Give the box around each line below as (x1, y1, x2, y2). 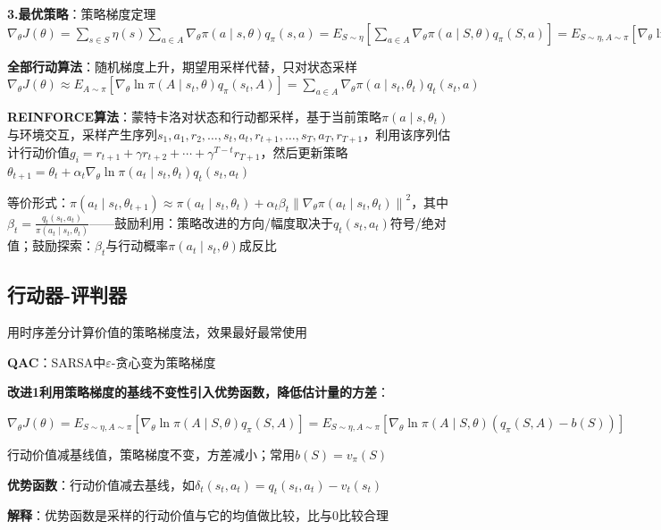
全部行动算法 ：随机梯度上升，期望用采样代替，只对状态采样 (7, 56, 357, 75)
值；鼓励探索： (7, 236, 95, 255)
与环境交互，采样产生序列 (7, 124, 157, 143)
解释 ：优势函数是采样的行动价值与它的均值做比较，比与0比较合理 (7, 506, 389, 525)
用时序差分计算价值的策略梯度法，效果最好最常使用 (7, 323, 307, 341)
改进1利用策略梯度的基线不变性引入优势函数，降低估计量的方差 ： (7, 383, 390, 401)
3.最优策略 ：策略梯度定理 (7, 4, 156, 22)
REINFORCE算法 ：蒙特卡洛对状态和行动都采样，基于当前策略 (7, 106, 382, 125)
